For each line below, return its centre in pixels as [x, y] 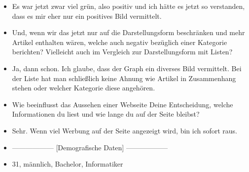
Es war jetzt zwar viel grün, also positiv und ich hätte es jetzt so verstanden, [128, 6]
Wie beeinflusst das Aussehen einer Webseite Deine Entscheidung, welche [123, 104]
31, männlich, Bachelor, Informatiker [68, 164]
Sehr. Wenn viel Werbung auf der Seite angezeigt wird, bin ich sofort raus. [125, 130]
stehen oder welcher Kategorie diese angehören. [84, 88]
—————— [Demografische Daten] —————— [90, 147]
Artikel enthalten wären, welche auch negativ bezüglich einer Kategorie [120, 42]
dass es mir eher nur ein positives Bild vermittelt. [87, 16]
